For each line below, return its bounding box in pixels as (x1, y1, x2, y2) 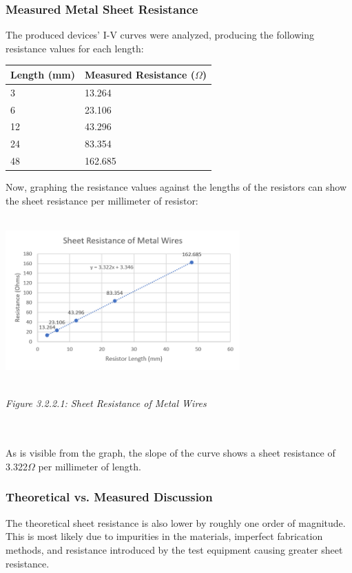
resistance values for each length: (6, 41, 144, 55)
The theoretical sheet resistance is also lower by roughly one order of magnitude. (6, 515, 346, 530)
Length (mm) (10, 67, 75, 81)
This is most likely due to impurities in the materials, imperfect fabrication (6, 529, 323, 543)
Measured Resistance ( (84, 67, 195, 81)
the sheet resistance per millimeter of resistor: (6, 193, 198, 207)
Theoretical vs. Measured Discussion (6, 488, 213, 506)
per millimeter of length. (38, 459, 141, 473)
